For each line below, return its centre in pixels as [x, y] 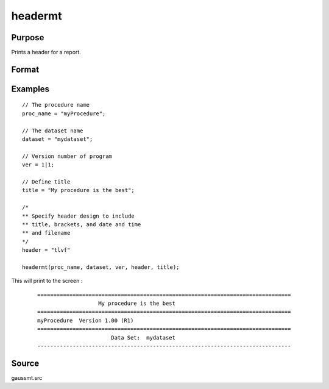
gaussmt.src [27, 377]
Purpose [28, 37]
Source [25, 363]
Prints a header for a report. [46, 52]
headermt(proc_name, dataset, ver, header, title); [101, 267]
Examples [30, 89]
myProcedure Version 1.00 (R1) [86, 320]
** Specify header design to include [79, 216]
